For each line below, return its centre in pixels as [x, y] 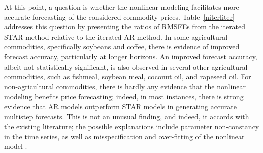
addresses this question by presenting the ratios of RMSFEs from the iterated [125, 27]
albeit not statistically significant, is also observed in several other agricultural [126, 66]
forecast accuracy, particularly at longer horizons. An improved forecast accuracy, [131, 56]
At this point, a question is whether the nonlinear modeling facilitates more [122, 7]
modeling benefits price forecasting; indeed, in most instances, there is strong [124, 96]
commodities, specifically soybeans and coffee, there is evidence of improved [122, 47]
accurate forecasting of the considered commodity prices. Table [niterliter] [119, 17]
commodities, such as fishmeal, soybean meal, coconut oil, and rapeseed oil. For [128, 76]
